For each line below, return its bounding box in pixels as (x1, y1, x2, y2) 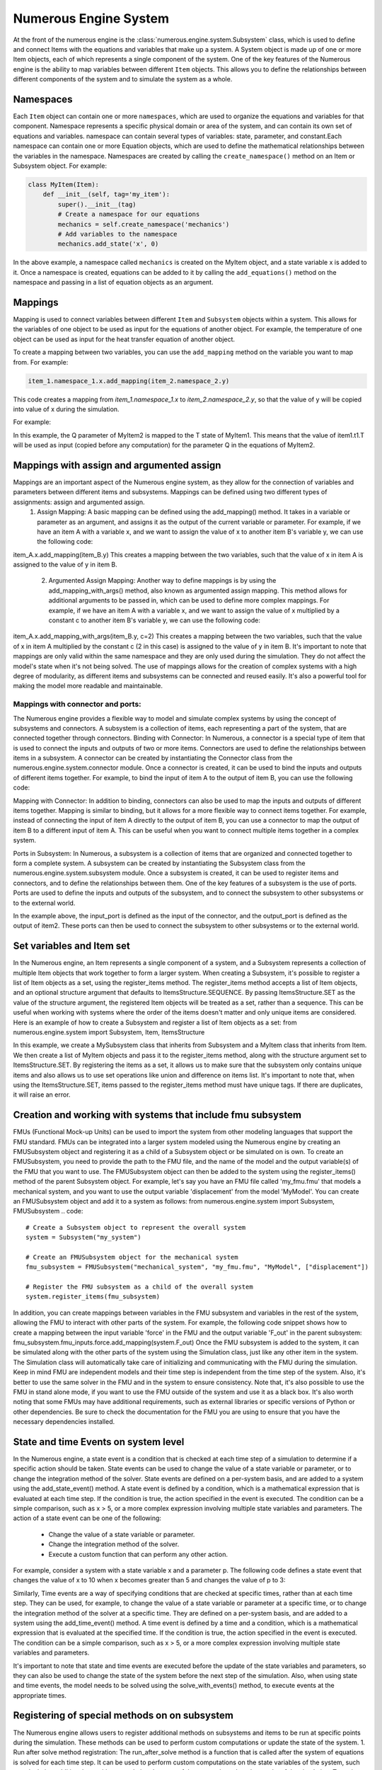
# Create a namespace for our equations (57, 210, 200, 219)
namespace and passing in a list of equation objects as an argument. (13, 278, 214, 287)
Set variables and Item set (13, 940, 130, 952)
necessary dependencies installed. (13, 1417, 115, 1426)
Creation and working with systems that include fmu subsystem (13, 1109, 302, 1121)
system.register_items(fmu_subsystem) (25, 1293, 161, 1301)
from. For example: (13, 358, 69, 366)
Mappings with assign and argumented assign (13, 459, 221, 471)
